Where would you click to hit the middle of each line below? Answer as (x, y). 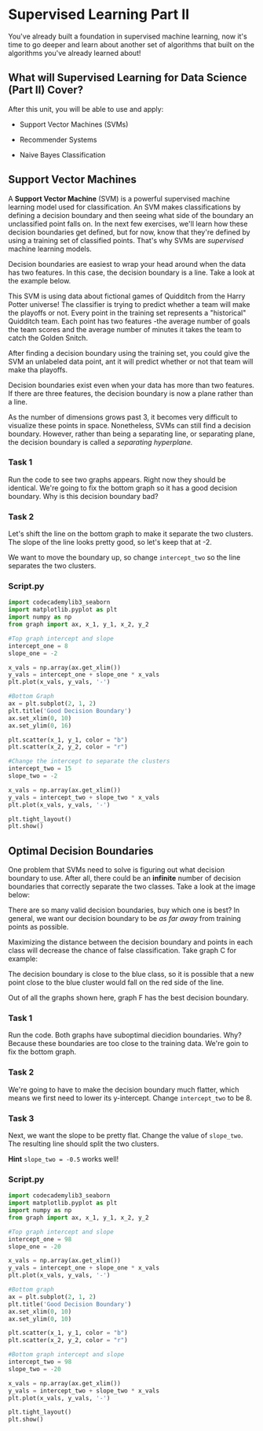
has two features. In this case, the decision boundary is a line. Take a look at (131, 272)
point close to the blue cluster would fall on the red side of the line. (116, 982)
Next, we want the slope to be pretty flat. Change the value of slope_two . (126, 1136)
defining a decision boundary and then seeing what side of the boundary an (131, 215)
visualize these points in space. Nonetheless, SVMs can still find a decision (130, 425)
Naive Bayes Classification (62, 154)
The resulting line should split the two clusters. (84, 1144)
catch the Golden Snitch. (48, 338)
